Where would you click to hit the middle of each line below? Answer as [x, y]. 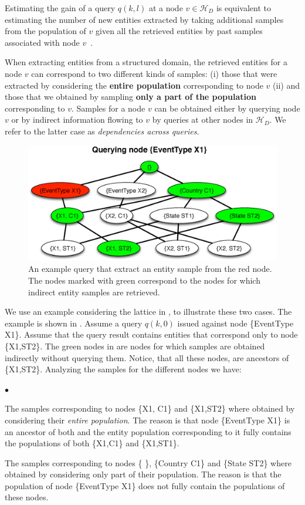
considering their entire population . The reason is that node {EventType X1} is [148, 420]
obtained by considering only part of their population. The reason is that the [143, 474]
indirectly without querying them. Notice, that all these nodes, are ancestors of [147, 357]
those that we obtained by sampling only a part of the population [131, 97]
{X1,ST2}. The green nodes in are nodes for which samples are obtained [135, 346]
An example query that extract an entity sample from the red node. [150, 269]
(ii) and [286, 85]
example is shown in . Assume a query [74, 323]
